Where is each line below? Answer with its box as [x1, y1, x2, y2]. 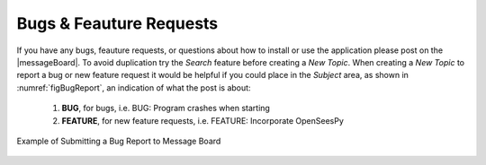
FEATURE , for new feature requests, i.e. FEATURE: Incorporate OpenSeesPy [61, 115, 344, 126]
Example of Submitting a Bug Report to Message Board [16, 135, 221, 146]
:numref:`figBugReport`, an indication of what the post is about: [16, 82, 251, 93]
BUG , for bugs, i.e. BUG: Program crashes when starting [61, 103, 270, 114]
